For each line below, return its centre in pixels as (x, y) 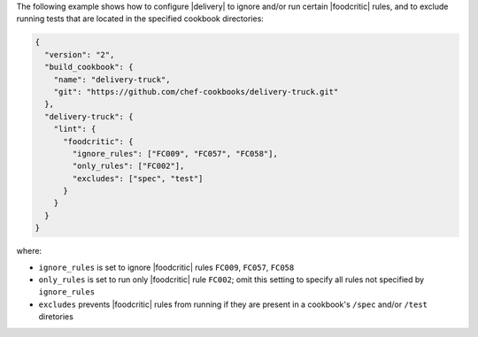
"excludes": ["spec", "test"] (138, 178)
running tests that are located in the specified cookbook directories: (140, 19)
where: (29, 251)
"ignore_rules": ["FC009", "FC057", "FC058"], (175, 153)
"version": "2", (80, 54)
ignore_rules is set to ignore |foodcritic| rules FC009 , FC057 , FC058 (166, 267)
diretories (56, 317)
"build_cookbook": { (89, 67)
